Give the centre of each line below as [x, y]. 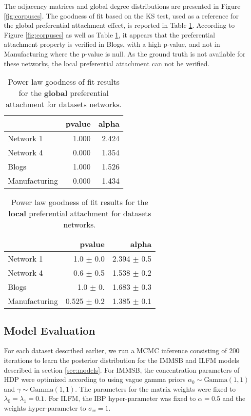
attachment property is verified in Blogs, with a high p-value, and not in [112, 44]
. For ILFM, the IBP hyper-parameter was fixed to [120, 398]
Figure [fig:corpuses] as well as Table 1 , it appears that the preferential [110, 34]
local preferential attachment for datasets [79, 213]
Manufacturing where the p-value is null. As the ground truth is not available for [125, 53]
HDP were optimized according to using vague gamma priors [95, 379]
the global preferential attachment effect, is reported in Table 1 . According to [119, 25]
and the [234, 398]
